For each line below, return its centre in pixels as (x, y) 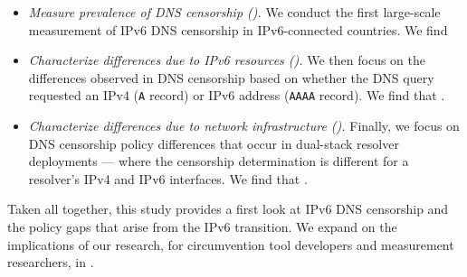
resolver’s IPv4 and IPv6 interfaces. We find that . (168, 178)
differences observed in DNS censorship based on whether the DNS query (231, 77)
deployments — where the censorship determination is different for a (219, 161)
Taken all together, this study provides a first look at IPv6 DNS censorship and (228, 209)
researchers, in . (51, 262)
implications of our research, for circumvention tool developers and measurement (231, 244)
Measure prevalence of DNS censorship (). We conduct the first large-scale (234, 12)
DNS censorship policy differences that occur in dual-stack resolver (214, 143)
